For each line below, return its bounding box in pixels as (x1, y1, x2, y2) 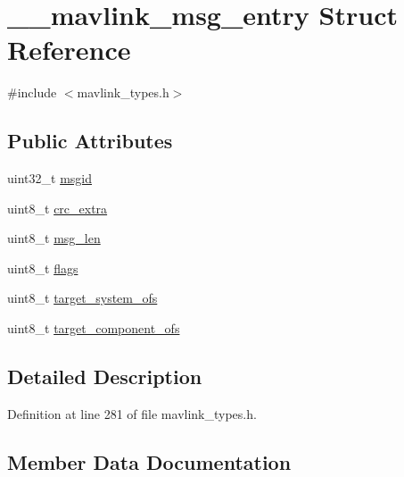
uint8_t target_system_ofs (7, 289, 158, 307)
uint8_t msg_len (7, 229, 101, 247)
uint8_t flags (7, 258, 78, 277)
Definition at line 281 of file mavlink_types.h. (7, 404, 257, 423)
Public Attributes (7, 127, 173, 155)
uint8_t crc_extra (7, 198, 108, 217)
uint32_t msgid (7, 169, 92, 188)
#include (7, 83, 57, 102)
